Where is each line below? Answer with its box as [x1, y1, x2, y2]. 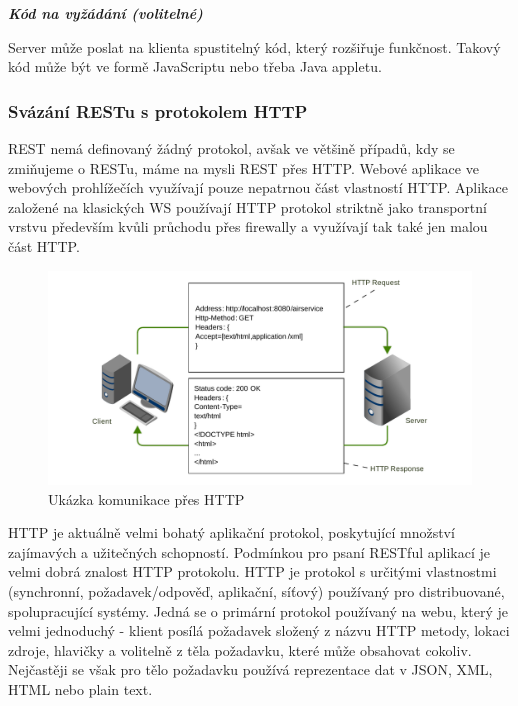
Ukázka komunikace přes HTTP [48, 488, 245, 509]
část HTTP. [8, 235, 80, 256]
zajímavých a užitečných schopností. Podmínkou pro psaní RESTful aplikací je [8, 541, 490, 562]
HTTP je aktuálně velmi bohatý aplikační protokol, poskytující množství [8, 522, 455, 543]
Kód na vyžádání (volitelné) [8, 3, 203, 23]
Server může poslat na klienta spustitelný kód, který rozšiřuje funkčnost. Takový [8, 36, 501, 57]
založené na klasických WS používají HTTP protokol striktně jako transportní [8, 196, 487, 217]
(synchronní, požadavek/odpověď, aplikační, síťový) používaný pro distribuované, [8, 581, 505, 602]
